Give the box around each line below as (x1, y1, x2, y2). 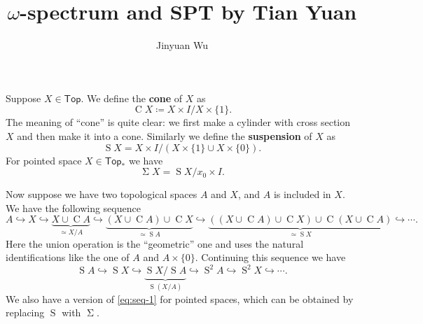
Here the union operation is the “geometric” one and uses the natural (6, 236, 304, 251)
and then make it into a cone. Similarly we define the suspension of (17, 128, 312, 143)
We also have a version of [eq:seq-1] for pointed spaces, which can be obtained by (6, 291, 354, 306)
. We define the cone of (81, 90, 183, 105)
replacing (6, 305, 45, 320)
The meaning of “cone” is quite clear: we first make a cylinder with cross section (6, 115, 351, 129)
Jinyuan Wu (155, 38, 209, 52)
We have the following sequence (6, 200, 141, 215)
